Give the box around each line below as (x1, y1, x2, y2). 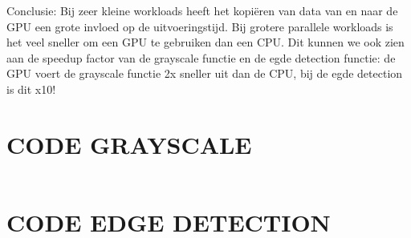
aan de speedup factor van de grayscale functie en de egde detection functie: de (6, 49, 396, 66)
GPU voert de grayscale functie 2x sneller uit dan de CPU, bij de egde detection (6, 65, 403, 82)
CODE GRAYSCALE (6, 127, 252, 160)
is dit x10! (6, 80, 56, 97)
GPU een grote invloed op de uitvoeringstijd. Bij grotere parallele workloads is (6, 18, 393, 34)
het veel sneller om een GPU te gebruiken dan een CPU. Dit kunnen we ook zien (6, 34, 405, 50)
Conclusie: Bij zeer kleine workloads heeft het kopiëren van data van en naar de (6, 2, 398, 18)
